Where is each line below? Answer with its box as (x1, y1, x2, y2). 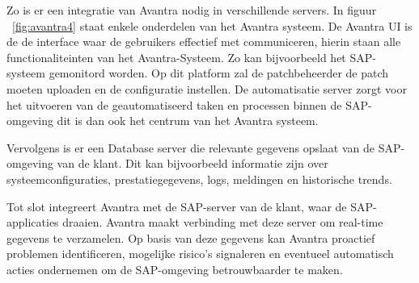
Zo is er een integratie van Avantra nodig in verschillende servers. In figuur (6, 2, 377, 18)
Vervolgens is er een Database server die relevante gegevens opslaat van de (6, 139, 375, 156)
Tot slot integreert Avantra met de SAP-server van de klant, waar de (6, 198, 347, 214)
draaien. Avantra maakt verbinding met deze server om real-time (62, 214, 383, 231)
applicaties (6, 214, 59, 231)
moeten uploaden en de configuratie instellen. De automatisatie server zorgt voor (6, 80, 407, 97)
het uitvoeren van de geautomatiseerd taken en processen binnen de (6, 96, 342, 113)
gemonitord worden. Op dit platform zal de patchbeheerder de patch (49, 65, 389, 81)
